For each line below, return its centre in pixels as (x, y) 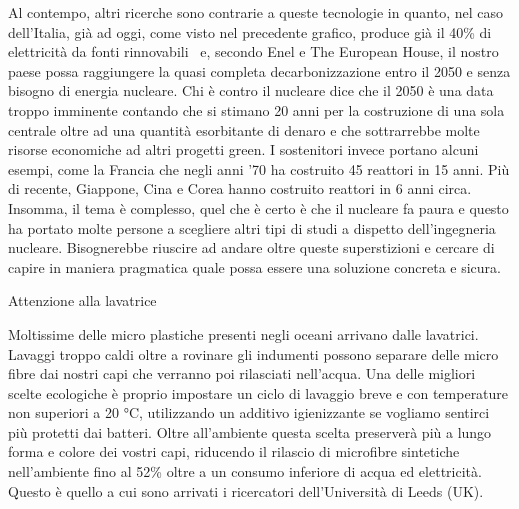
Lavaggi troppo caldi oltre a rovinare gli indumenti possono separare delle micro (253, 353)
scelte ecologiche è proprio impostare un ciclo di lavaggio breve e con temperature (258, 392)
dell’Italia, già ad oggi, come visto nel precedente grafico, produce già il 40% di (250, 31)
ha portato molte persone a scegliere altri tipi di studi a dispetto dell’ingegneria (252, 227)
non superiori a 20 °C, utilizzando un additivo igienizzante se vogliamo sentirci (249, 412)
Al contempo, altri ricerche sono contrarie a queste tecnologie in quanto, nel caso (256, 12)
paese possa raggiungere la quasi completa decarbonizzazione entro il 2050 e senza (259, 70)
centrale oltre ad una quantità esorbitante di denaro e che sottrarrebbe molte (244, 129)
